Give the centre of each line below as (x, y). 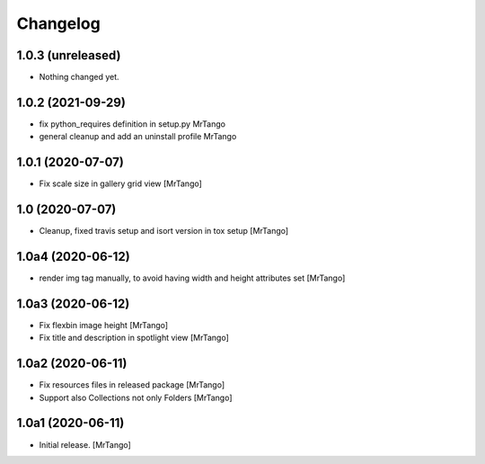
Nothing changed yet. (79, 77)
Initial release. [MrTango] (85, 444)
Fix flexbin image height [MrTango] (104, 325)
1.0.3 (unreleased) (69, 55)
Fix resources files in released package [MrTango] (132, 385)
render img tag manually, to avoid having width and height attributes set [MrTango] (192, 278)
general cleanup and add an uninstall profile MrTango (138, 137)
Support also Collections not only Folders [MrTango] (136, 397)
